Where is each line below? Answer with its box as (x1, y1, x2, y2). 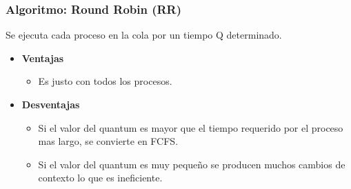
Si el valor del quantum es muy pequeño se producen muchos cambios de (38, 157, 345, 171)
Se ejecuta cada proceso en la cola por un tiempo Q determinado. (6, 28, 282, 42)
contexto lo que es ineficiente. (38, 170, 163, 185)
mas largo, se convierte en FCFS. (38, 134, 179, 148)
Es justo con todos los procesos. (38, 74, 172, 88)
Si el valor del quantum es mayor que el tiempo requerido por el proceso (38, 120, 343, 135)
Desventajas (21, 97, 80, 111)
